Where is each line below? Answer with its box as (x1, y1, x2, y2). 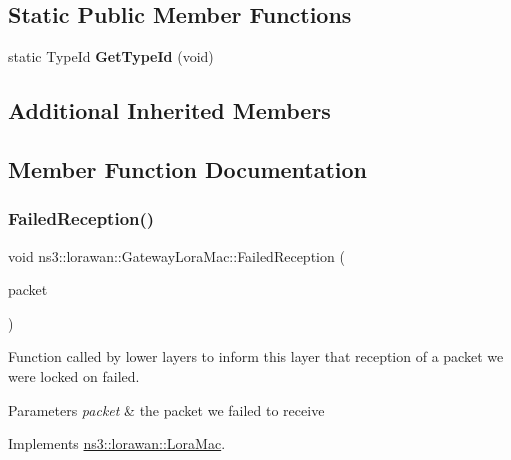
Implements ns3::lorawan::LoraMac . (8, 433, 226, 454)
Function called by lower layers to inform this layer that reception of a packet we (8, 346, 504, 367)
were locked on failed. (8, 365, 140, 386)
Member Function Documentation (8, 153, 368, 184)
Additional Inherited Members (8, 95, 331, 126)
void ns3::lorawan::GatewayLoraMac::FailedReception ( (8, 245, 345, 266)
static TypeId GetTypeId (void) (8, 46, 214, 67)
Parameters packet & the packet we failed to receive (8, 399, 325, 420)
